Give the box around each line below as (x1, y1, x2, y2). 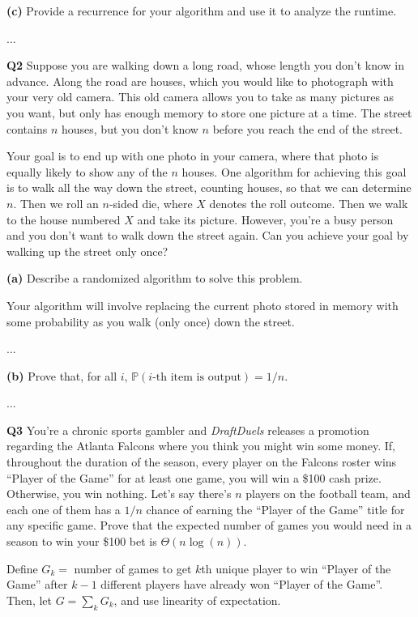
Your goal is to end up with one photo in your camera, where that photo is (6, 147, 379, 164)
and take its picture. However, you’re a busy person (137, 211, 394, 228)
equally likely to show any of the (6, 163, 168, 180)
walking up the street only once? (6, 242, 168, 259)
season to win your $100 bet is (6, 533, 157, 550)
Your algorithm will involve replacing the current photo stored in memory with (6, 296, 399, 313)
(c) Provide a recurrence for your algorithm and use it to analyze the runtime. (6, 2, 397, 19)
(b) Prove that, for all (6, 367, 117, 384)
